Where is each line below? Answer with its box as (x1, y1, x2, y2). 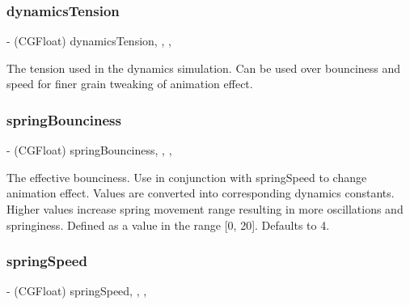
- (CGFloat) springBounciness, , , (6, 142, 172, 159)
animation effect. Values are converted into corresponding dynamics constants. (6, 184, 395, 201)
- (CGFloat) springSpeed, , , (6, 282, 147, 299)
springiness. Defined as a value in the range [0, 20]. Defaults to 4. (6, 216, 330, 233)
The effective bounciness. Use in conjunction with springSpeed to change (6, 168, 367, 185)
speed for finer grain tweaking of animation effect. (6, 75, 253, 92)
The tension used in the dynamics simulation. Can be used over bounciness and (6, 59, 401, 76)
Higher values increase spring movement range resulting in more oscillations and (6, 201, 404, 217)
